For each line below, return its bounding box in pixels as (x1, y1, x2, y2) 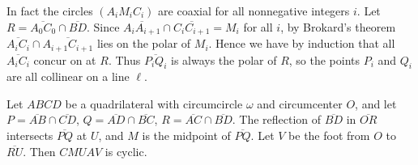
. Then (23, 142, 56, 159)
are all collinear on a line (6, 68, 130, 85)
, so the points (288, 51, 360, 68)
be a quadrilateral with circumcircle (65, 95, 243, 112)
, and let (355, 95, 397, 112)
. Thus (108, 51, 141, 68)
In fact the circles (6, 2, 93, 19)
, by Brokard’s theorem (280, 18, 396, 35)
